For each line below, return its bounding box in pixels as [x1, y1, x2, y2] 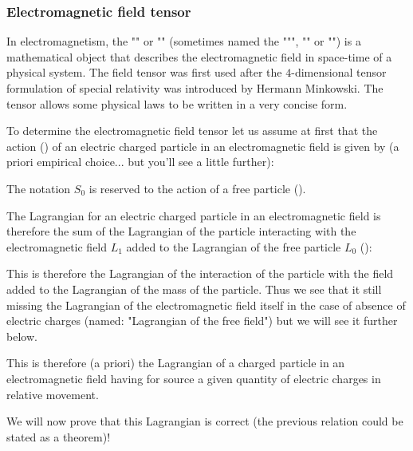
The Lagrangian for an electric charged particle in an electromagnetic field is [6, 207, 381, 224]
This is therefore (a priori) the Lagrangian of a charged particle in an [6, 354, 345, 371]
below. [6, 327, 37, 344]
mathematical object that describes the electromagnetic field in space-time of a [6, 48, 392, 65]
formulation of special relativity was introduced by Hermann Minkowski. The [6, 80, 383, 96]
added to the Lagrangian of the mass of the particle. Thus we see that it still [6, 280, 382, 297]
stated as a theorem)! [6, 428, 111, 445]
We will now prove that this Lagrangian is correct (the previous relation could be [6, 413, 403, 429]
